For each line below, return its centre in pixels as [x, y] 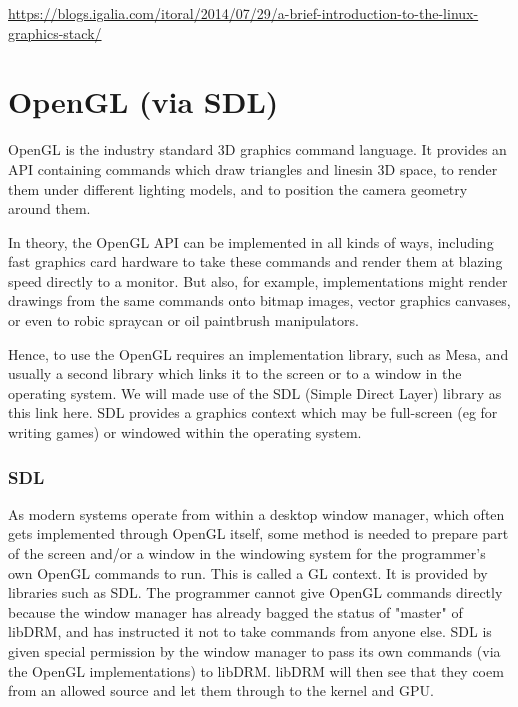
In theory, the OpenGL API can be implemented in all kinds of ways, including [251, 241]
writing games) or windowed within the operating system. [185, 432]
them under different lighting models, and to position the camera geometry [238, 188]
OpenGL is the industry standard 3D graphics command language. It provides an [257, 149]
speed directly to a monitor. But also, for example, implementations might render [258, 280]
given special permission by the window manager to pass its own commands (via [254, 651]
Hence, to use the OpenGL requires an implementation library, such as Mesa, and [258, 353]
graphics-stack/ [55, 32]
